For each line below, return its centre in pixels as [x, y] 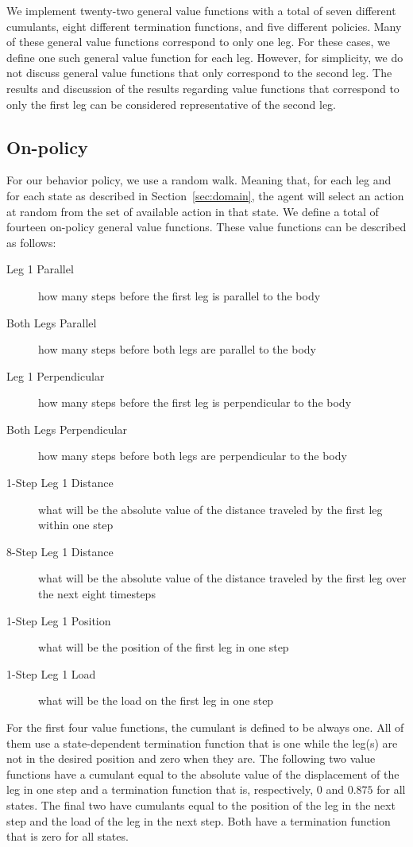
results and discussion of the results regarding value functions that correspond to [203, 88]
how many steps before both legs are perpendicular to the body [193, 456]
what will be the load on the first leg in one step [156, 700]
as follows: [31, 242]
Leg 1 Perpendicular [56, 375]
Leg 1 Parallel [40, 269]
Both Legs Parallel [52, 322]
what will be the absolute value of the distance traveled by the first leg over [222, 578]
